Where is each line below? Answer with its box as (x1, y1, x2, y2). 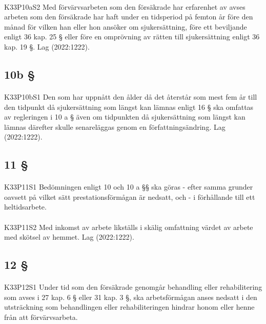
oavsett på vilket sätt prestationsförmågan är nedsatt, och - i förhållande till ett (4, 191, 255, 202)
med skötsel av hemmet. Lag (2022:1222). (4, 232, 134, 242)
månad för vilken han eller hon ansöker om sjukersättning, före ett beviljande (4, 21, 247, 32)
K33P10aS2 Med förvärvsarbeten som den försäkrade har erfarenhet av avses (4, 1, 245, 12)
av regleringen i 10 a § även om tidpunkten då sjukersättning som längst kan (4, 111, 245, 122)
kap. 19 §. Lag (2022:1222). (4, 41, 90, 52)
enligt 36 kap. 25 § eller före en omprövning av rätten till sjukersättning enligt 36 (4, 31, 260, 42)
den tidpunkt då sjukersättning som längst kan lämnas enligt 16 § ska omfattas (4, 101, 254, 112)
